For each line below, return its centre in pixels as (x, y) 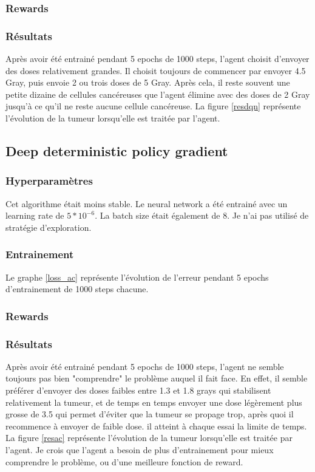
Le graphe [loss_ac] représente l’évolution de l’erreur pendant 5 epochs (137, 277)
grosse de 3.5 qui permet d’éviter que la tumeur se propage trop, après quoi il (150, 414)
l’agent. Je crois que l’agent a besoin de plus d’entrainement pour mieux (140, 450)
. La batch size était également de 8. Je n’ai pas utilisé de (202, 215)
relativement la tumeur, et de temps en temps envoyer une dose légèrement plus (154, 402)
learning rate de (35, 215)
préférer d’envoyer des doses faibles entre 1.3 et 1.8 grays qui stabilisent (138, 390)
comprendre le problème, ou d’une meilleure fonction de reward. (124, 461)
